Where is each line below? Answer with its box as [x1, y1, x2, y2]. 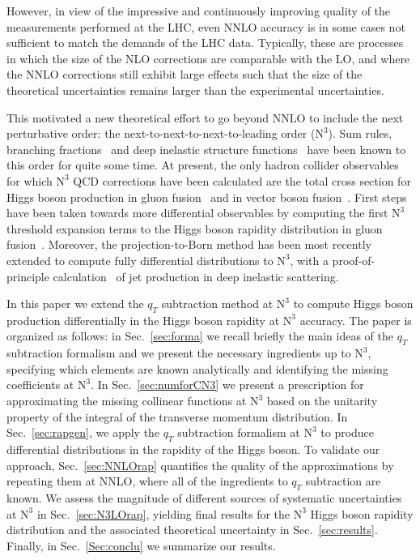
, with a [290, 251, 329, 268]
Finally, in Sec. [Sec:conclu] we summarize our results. [6, 536, 276, 554]
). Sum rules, [328, 125, 392, 142]
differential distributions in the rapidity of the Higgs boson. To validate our [6, 441, 380, 458]
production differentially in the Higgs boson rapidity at [6, 311, 280, 328]
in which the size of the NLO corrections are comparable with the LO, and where [6, 49, 410, 66]
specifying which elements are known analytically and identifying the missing [6, 360, 388, 377]
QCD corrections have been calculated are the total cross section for [73, 172, 411, 189]
